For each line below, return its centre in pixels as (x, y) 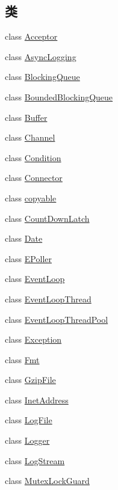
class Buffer (26, 117)
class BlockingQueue (42, 77)
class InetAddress (37, 400)
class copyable (31, 198)
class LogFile (29, 420)
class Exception (33, 339)
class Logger (27, 440)
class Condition (33, 157)
